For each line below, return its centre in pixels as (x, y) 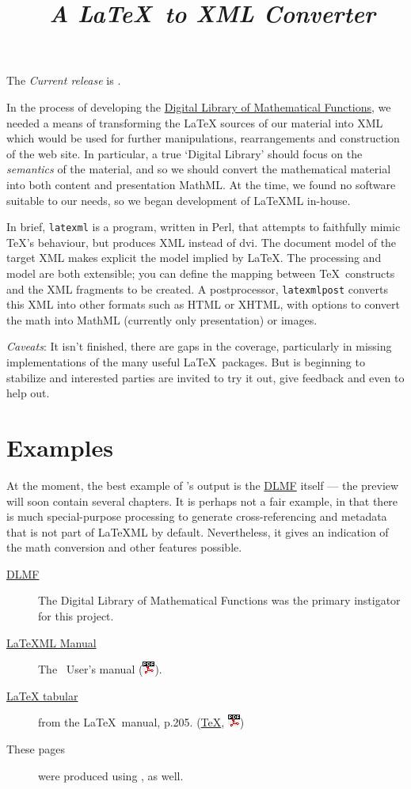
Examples (60, 447)
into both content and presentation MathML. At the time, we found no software (201, 184)
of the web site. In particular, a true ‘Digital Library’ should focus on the (185, 153)
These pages (36, 749)
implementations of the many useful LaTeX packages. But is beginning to (186, 362)
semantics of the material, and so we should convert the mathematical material (199, 169)
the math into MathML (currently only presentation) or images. (162, 319)
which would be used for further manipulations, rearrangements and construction (203, 138)
